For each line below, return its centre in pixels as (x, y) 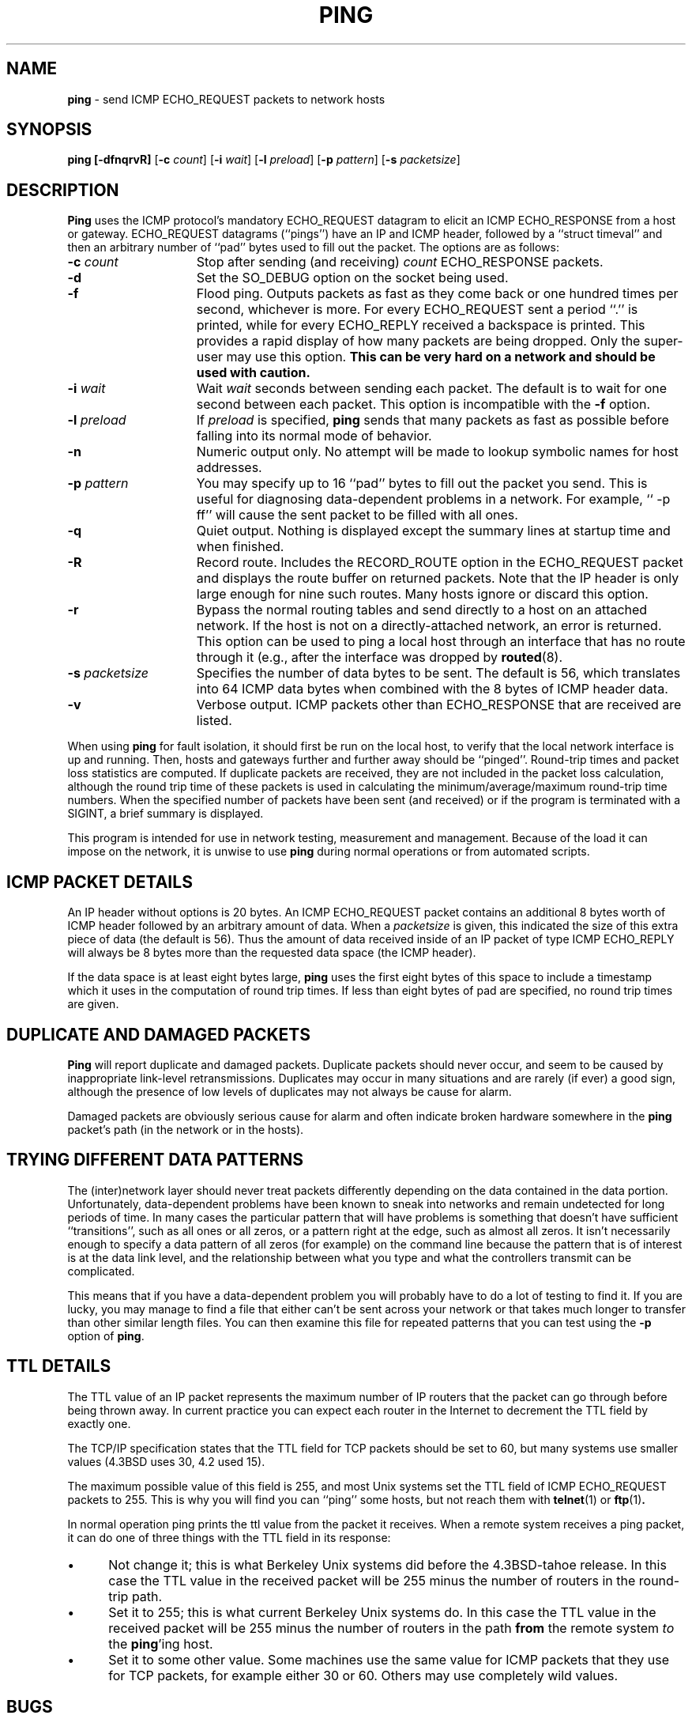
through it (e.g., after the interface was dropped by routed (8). (379, 657)
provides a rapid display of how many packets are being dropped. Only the (418, 341)
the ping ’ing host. (161, 1643)
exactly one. (99, 1423)
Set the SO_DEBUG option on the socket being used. (352, 278)
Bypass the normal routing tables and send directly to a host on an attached (422, 610)
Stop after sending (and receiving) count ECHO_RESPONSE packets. (400, 262)
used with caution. (253, 373)
